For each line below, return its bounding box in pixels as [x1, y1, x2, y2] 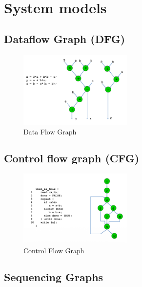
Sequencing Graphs [4, 269, 103, 284]
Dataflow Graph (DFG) [4, 31, 125, 46]
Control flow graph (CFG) [4, 150, 140, 165]
